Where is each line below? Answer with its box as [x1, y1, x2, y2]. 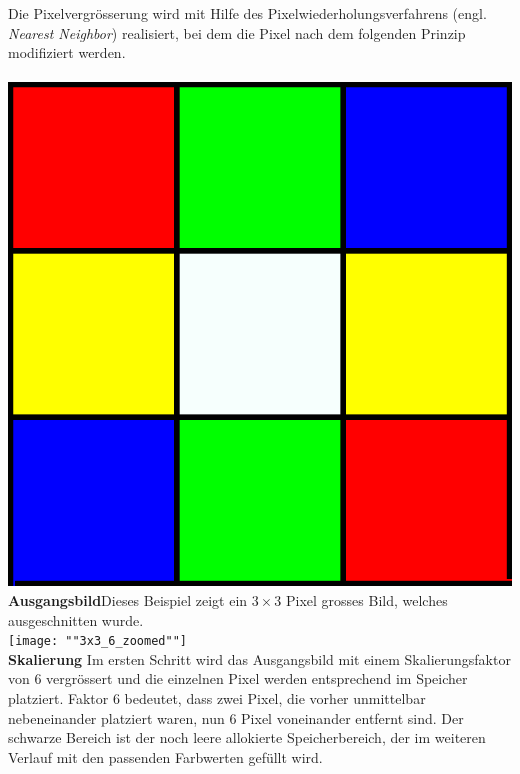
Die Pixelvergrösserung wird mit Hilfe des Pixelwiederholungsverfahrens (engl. [8, 3, 487, 23]
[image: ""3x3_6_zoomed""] [8, 634, 187, 649]
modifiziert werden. [8, 42, 126, 63]
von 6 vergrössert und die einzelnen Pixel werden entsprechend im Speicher [8, 668, 468, 689]
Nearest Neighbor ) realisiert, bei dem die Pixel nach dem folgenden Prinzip [8, 22, 466, 43]
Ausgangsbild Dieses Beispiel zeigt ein [8, 589, 248, 610]
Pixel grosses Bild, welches [285, 589, 448, 610]
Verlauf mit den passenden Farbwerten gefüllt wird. [8, 746, 323, 767]
